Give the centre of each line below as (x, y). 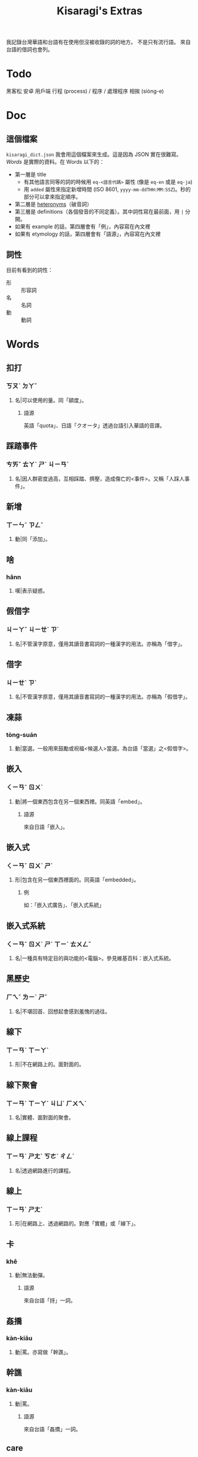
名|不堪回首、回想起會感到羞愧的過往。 (63, 1011)
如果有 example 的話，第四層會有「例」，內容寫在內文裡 (82, 227)
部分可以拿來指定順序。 (52, 197)
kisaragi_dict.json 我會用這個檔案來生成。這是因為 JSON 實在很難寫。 (94, 154)
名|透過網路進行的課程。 (44, 1170)
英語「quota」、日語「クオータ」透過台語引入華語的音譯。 (94, 425)
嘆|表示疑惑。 (31, 590)
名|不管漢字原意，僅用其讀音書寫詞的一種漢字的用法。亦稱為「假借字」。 (103, 697)
